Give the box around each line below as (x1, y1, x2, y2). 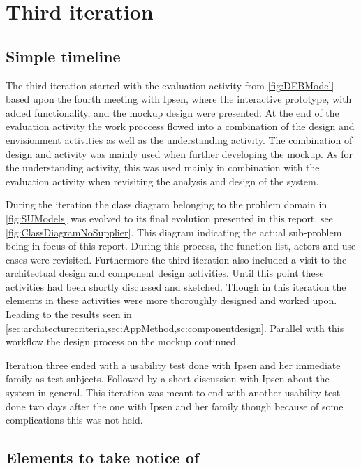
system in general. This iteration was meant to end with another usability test (6, 385, 341, 400)
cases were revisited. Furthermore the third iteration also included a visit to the (6, 252, 347, 266)
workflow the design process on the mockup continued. (6, 334, 239, 349)
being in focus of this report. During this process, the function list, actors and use (6, 238, 356, 253)
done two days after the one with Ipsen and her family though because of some (6, 398, 344, 413)
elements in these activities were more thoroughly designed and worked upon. (6, 293, 337, 308)
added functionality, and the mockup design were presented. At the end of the (6, 105, 339, 120)
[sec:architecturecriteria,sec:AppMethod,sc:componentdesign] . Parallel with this (6, 320, 344, 335)
